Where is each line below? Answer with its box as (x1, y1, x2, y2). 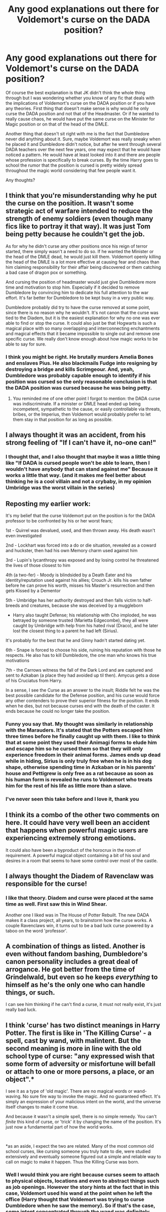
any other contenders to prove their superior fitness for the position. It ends (5, 698, 160, 704)
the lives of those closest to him (5, 563, 71, 568)
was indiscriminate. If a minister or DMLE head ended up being (12, 401, 141, 407)
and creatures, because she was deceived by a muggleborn (21, 603, 143, 608)
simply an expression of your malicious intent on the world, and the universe (5, 1099, 161, 1105)
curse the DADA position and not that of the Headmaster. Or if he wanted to (5, 110, 160, 117)
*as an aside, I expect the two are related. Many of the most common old (5, 1143, 154, 1149)
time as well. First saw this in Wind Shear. (5, 901, 108, 908)
